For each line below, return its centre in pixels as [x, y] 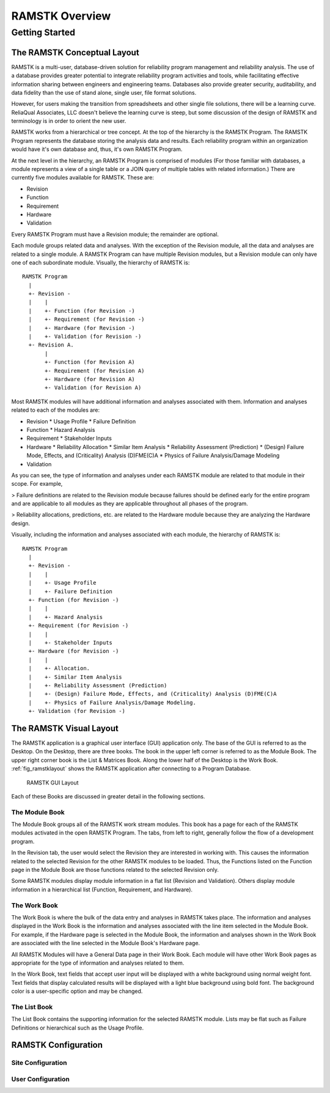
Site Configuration [39, 1063]
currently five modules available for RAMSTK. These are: [82, 178]
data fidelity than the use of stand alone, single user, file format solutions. [104, 92]
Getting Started [43, 32]
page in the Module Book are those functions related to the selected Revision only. [115, 870]
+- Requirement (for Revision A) [95, 371]
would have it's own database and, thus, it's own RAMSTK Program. [97, 149]
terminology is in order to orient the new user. [69, 121]
